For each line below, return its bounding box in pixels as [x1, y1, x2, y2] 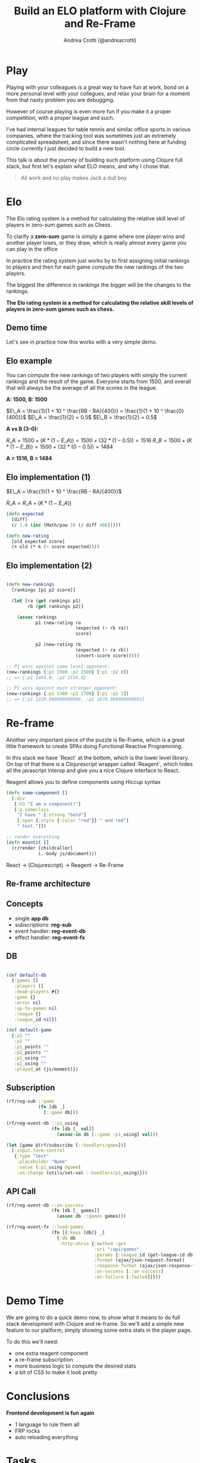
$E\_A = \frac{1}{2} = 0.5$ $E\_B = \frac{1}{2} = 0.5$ [27, 413, 158, 421]
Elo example [6, 356, 52, 366]
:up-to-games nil [14, 1005, 58, 1011]
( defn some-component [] [6, 789, 68, 796]
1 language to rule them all [14, 1421, 80, 1428]
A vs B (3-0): [6, 425, 39, 433]
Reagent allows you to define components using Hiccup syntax [6, 778, 161, 785]
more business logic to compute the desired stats [14, 1362, 136, 1369]
